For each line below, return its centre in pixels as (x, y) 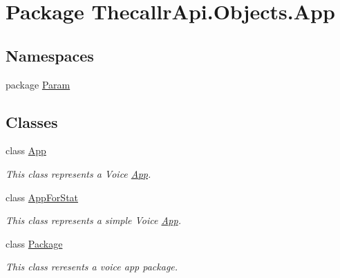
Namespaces (50, 55)
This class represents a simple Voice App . (93, 220)
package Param (38, 84)
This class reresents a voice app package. (92, 267)
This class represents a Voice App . (78, 173)
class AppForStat (42, 197)
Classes (32, 121)
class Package (34, 243)
